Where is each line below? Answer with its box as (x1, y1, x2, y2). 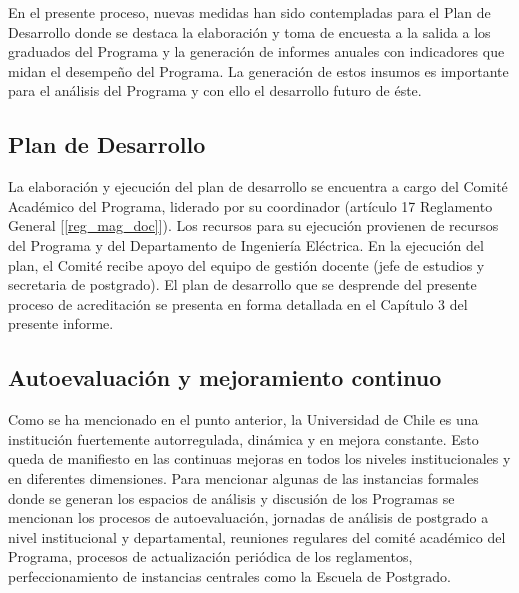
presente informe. (8, 313, 114, 334)
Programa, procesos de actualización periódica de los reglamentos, (8, 546, 413, 567)
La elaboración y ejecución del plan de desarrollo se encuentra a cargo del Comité (8, 176, 508, 197)
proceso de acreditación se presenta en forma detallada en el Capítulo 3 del (8, 293, 468, 314)
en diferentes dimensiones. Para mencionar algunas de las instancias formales (8, 467, 479, 488)
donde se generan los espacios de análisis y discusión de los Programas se (8, 487, 455, 508)
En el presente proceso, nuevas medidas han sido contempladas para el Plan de (8, 2, 491, 22)
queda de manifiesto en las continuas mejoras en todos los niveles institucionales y (8, 448, 511, 469)
